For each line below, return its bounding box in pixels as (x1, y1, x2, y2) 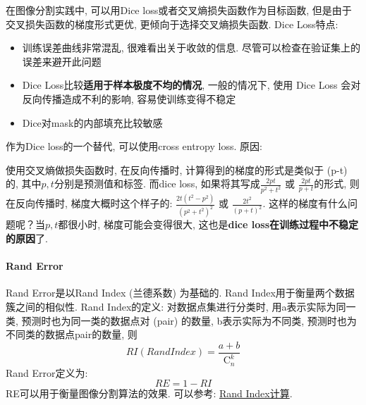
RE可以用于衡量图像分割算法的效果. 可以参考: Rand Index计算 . (6, 386, 293, 401)
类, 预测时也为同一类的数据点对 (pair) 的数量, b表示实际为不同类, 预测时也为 (6, 313, 357, 328)
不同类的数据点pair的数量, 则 (6, 327, 138, 342)
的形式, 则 (314, 176, 360, 191)
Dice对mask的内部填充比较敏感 (22, 115, 163, 130)
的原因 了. (6, 231, 48, 245)
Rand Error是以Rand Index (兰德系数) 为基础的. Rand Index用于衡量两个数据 (6, 285, 355, 300)
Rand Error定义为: (6, 365, 88, 380)
